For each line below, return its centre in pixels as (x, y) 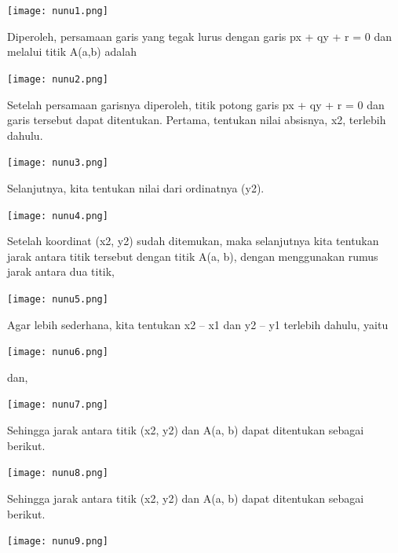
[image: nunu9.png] (58, 542)
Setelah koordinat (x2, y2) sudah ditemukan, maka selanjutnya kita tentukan (193, 241)
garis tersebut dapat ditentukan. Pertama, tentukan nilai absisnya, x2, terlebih (197, 120)
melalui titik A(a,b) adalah (72, 51)
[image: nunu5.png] (58, 299)
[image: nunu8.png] (58, 473)
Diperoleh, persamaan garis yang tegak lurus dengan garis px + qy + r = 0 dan (199, 36)
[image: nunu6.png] (58, 352)
